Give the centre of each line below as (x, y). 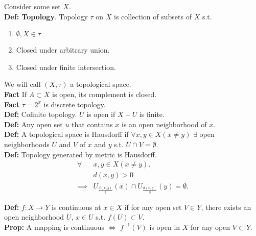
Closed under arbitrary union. (63, 50)
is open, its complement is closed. (104, 94)
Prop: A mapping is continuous (54, 227)
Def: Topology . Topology (46, 16)
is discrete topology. (75, 104)
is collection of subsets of (153, 16)
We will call (22, 84)
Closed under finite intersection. (66, 67)
